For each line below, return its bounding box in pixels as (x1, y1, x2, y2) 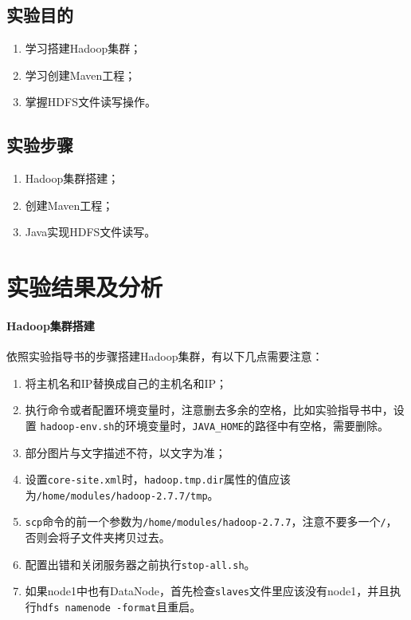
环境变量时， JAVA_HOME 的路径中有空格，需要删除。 (125, 417, 389, 433)
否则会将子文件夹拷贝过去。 (25, 529, 170, 546)
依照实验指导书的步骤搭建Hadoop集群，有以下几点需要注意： (6, 348, 323, 365)
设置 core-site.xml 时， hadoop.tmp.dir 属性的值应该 (25, 471, 292, 488)
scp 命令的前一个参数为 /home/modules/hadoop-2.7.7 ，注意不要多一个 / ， (25, 513, 397, 530)
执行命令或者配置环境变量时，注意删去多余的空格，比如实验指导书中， (25, 401, 393, 418)
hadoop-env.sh (40, 421, 115, 432)
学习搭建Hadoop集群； (25, 40, 142, 57)
